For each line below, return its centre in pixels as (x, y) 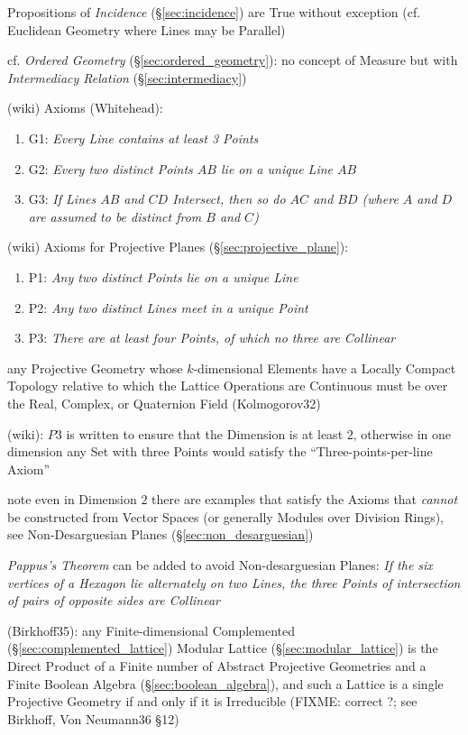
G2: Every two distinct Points (110, 168)
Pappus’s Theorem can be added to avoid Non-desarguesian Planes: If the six (220, 565)
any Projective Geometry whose (95, 367)
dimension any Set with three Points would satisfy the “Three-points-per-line (220, 451)
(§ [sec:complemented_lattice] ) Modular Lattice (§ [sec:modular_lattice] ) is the (223, 648)
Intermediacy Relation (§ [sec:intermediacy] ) (127, 77)
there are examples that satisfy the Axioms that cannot (305, 499)
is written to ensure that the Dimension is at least (205, 433)
